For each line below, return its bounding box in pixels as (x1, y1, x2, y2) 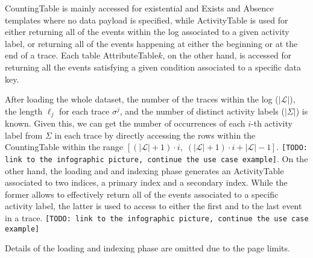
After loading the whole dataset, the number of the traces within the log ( (5, 93, 279, 105)
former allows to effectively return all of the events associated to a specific (5, 187, 279, 200)
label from (5, 128, 43, 141)
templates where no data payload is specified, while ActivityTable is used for (5, 13, 288, 26)
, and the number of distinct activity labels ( (119, 104, 285, 117)
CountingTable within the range (5, 140, 124, 153)
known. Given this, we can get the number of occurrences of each (5, 117, 245, 130)
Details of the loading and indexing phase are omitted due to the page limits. (5, 242, 290, 254)
